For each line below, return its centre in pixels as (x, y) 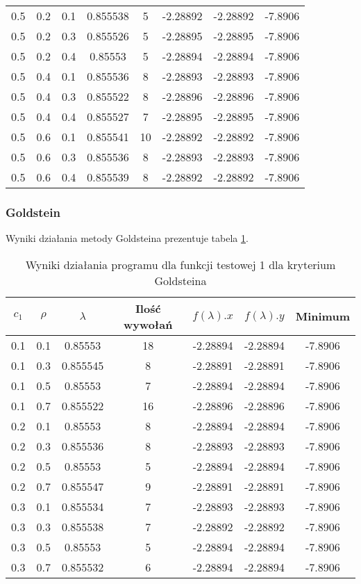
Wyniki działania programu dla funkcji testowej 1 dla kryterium (180, 264)
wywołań (148, 324)
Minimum (322, 316)
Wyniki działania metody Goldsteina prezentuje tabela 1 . (127, 238)
